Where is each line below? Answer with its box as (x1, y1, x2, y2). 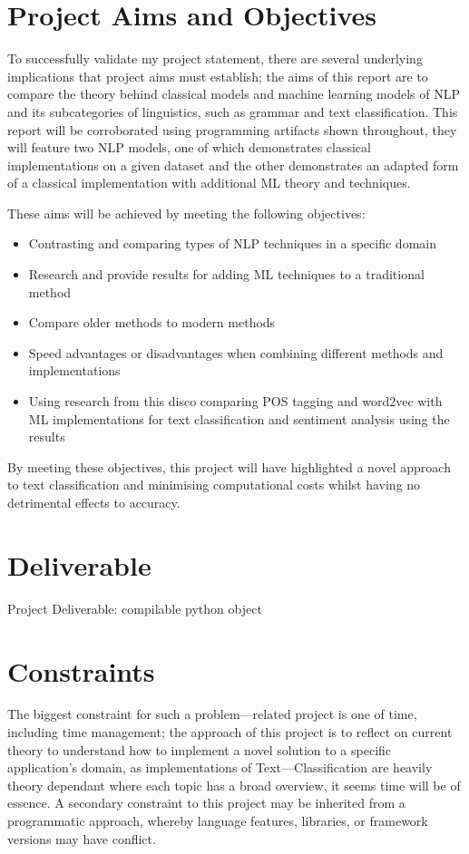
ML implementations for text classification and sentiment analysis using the (28, 409, 450, 428)
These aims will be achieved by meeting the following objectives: (7, 203, 366, 222)
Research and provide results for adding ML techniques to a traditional (28, 265, 425, 284)
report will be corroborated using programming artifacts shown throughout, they (7, 120, 457, 139)
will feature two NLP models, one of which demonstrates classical (7, 138, 371, 157)
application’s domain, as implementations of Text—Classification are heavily (7, 758, 433, 777)
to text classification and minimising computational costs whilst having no (7, 475, 421, 494)
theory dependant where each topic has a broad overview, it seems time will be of (7, 775, 461, 794)
